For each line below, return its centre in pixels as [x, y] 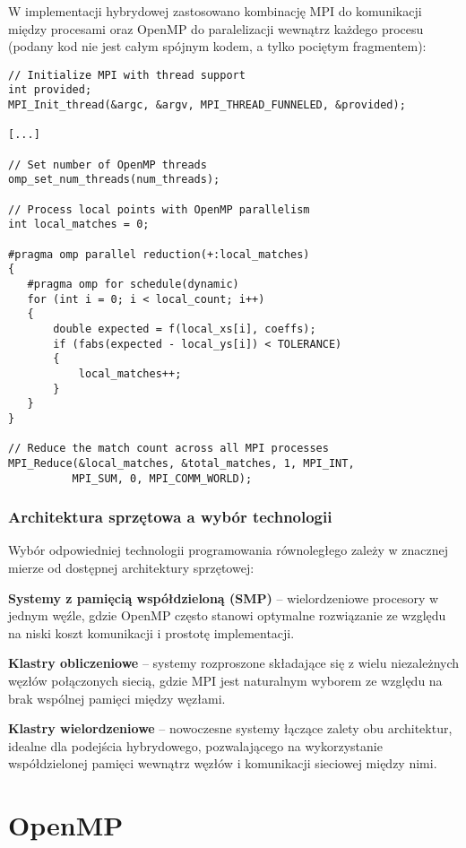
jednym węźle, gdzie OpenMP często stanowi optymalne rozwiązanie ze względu [227, 615]
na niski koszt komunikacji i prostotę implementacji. [151, 632]
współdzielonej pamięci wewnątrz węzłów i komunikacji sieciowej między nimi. [223, 763]
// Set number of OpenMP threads [108, 164]
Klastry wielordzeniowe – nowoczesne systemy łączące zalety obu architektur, [230, 728]
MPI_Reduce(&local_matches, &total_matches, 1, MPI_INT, [181, 463]
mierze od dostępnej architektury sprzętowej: [131, 567]
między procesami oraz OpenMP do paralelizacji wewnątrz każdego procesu [216, 28]
